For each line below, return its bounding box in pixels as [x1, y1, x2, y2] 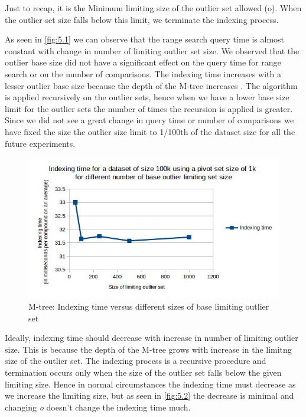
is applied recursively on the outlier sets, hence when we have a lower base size [5, 91, 289, 103]
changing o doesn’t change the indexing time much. [5, 400, 191, 413]
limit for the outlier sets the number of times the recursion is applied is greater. [5, 102, 293, 114]
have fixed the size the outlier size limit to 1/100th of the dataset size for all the [5, 125, 295, 137]
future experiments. [5, 137, 76, 149]
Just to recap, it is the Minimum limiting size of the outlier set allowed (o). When [5, 2, 302, 14]
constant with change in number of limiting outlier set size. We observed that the [5, 44, 300, 57]
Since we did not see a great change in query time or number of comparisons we [5, 114, 294, 126]
